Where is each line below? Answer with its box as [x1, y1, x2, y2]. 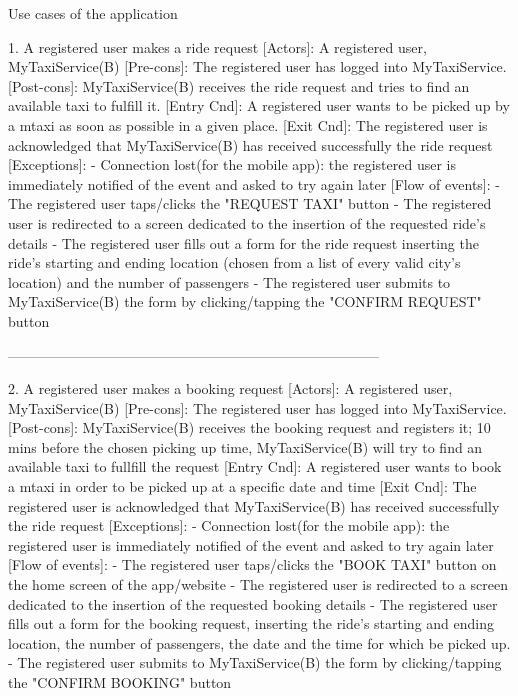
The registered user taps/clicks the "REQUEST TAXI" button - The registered [8, 193, 492, 214]
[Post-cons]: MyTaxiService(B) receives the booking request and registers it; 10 [8, 417, 491, 438]
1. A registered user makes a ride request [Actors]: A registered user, [8, 36, 427, 57]
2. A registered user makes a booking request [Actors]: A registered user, [8, 378, 453, 399]
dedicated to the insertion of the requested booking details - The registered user [8, 593, 498, 614]
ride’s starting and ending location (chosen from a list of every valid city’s [8, 252, 461, 273]
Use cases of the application [8, 3, 178, 23]
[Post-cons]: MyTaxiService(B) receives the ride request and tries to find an [8, 75, 470, 96]
